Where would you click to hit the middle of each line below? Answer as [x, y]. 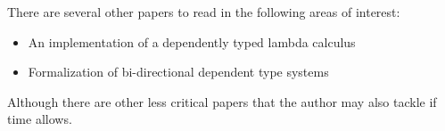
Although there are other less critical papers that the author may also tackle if [222, 101]
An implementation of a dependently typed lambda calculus [192, 41]
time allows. [40, 119]
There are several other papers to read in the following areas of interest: [204, 12]
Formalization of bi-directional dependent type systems [178, 72]
